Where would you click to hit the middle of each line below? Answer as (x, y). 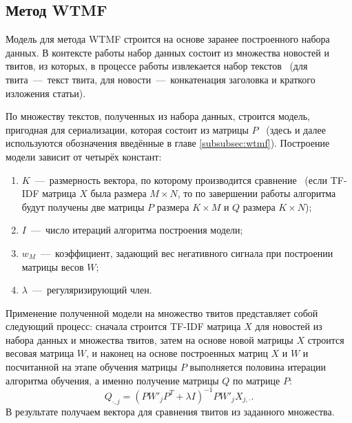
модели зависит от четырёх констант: (84, 156)
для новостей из (289, 326)
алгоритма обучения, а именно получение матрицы (112, 380)
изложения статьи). (46, 93)
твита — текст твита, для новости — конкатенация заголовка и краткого (161, 79)
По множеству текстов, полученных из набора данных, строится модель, (158, 116)
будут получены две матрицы (83, 206)
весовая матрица (40, 353)
